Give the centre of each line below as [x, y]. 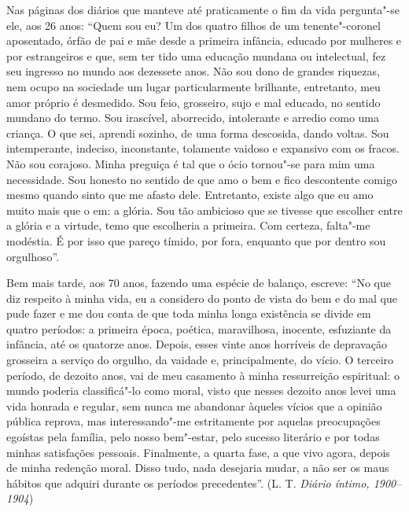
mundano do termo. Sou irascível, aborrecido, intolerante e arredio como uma [193, 118]
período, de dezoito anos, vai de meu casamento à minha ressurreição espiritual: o [203, 375]
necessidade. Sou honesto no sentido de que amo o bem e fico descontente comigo [202, 179]
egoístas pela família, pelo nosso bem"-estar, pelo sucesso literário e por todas [193, 437]
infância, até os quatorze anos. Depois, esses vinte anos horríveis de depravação [197, 344]
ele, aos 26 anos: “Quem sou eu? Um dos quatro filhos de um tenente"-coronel [193, 25]
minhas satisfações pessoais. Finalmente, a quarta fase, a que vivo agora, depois [198, 452]
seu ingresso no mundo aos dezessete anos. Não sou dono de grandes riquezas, [193, 71]
